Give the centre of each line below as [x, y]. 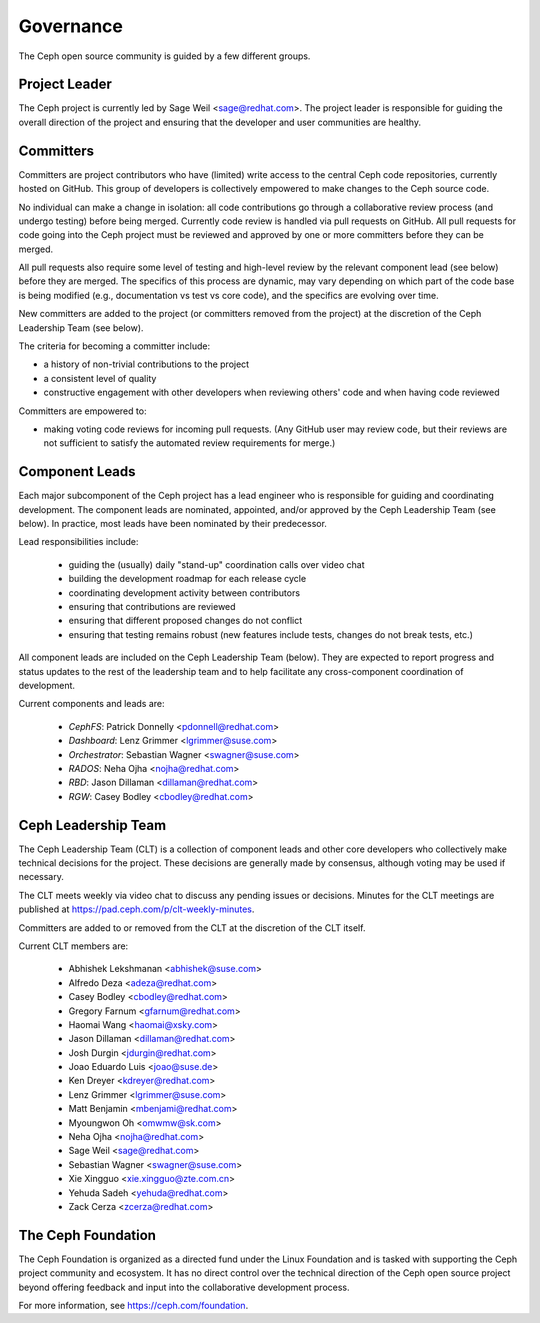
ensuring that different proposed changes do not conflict [185, 621]
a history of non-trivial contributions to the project [146, 364]
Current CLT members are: [73, 946]
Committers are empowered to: [82, 411]
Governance [71, 26]
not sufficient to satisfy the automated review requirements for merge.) [189, 443]
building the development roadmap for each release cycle [187, 579]
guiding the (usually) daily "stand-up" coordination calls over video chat [216, 564]
